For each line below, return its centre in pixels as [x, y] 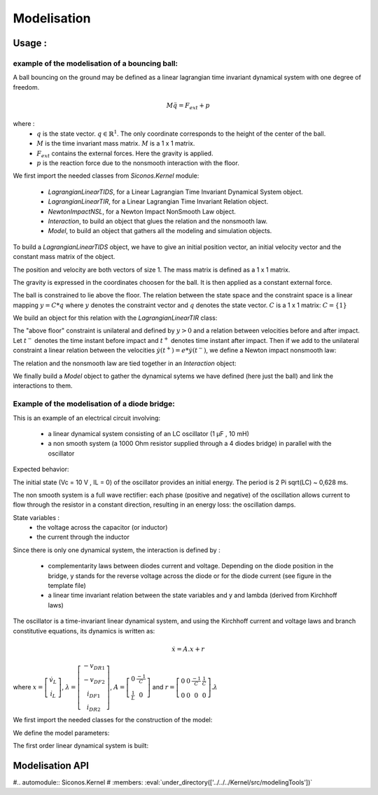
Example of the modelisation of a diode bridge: [94, 404]
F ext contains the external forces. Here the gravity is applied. [125, 154]
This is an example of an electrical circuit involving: [87, 418]
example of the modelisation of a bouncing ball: [96, 63]
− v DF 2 [94, 680]
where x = [28, 687]
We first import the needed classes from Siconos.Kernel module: [106, 176]
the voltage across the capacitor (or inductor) [102, 528]
